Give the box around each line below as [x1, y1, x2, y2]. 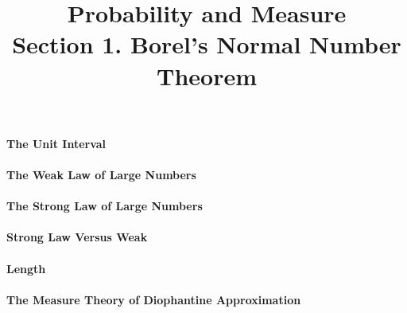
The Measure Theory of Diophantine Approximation [6, 291, 301, 307]
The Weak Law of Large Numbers [6, 166, 196, 182]
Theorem [156, 59, 257, 92]
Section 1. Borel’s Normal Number [12, 28, 401, 61]
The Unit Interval [6, 135, 107, 151]
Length [6, 260, 46, 276]
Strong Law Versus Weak [6, 229, 148, 245]
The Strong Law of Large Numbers [6, 198, 203, 214]
